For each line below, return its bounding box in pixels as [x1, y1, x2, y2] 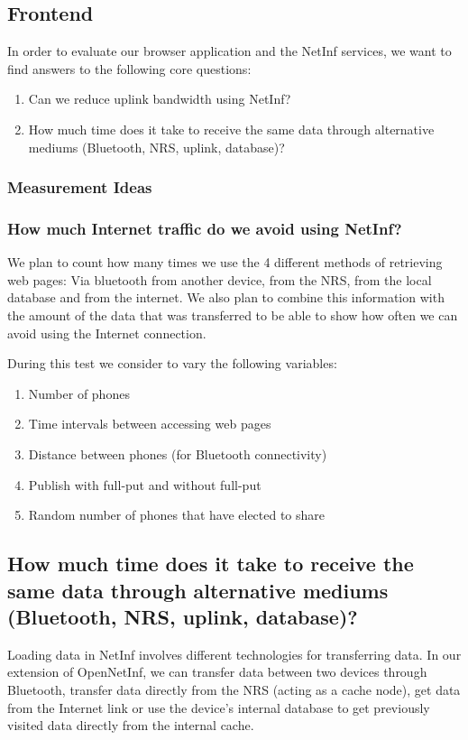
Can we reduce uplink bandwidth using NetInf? [28, 89, 291, 108]
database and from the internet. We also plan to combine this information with [7, 288, 445, 307]
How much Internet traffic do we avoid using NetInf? [7, 217, 402, 239]
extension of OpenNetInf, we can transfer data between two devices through [7, 662, 427, 681]
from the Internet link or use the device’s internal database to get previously [7, 698, 430, 717]
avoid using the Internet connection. [7, 323, 206, 342]
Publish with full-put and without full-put [28, 475, 262, 494]
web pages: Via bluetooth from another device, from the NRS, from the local [7, 270, 432, 289]
